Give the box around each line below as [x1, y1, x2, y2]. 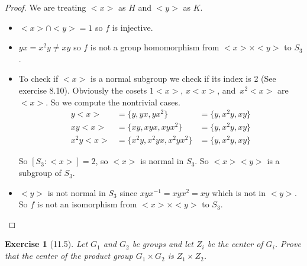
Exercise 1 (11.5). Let [5, 238, 88, 250]
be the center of [207, 238, 263, 250]
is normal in [140, 155, 184, 167]
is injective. [112, 21, 153, 33]
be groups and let [132, 238, 193, 250]
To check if [18, 72, 59, 85]
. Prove [274, 238, 301, 250]
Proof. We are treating [5, 1, 86, 13]
